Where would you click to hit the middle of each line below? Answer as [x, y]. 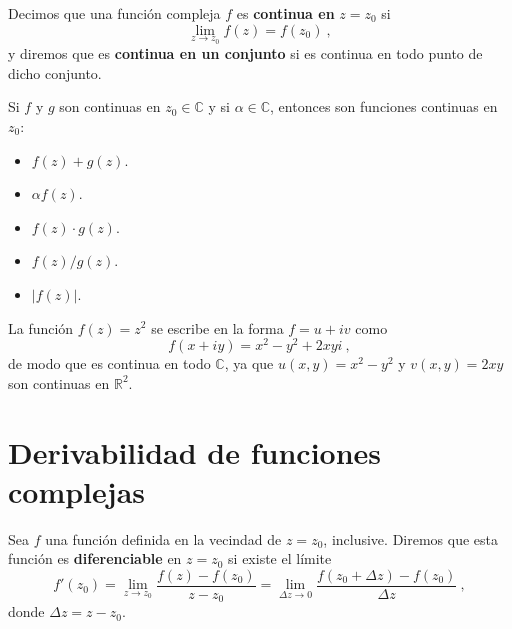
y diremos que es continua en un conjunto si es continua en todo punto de [245, 53]
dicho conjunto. [55, 72]
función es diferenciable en [95, 558]
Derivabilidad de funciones [195, 451]
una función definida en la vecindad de [163, 538]
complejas [77, 490]
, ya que [249, 363]
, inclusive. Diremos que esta [411, 538]
